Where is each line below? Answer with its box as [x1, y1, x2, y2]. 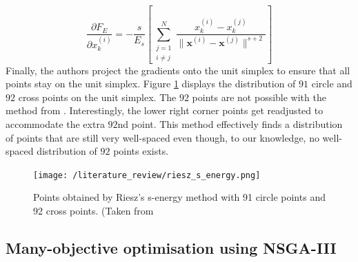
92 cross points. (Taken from [33, 203, 154, 217]
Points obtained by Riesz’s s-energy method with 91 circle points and [33, 190, 326, 204]
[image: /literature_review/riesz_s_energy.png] [33, 170, 261, 180]
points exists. [113, 144, 169, 158]
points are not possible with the [192, 89, 326, 104]
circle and [311, 76, 352, 91]
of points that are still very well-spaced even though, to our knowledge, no [6, 130, 319, 144]
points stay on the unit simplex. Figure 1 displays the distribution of [6, 76, 296, 91]
